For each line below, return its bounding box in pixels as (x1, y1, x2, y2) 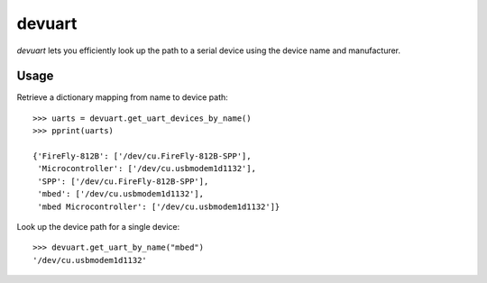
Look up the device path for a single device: (16, 221, 180, 232)
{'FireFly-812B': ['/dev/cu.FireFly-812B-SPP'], (32, 151, 252, 161)
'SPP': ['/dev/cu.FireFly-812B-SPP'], (37, 176, 209, 187)
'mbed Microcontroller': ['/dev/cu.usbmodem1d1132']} (37, 201, 280, 212)
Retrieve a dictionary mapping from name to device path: (16, 92, 229, 103)
